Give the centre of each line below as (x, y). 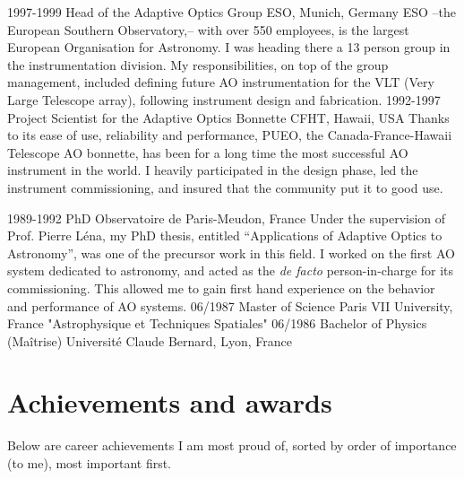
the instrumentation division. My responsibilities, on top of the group (198, 64)
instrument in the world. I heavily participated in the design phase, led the (213, 170)
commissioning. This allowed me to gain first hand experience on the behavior (221, 287)
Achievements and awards (170, 402)
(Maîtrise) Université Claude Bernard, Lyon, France (150, 340)
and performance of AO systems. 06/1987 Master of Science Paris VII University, (230, 305)
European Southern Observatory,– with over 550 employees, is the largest (208, 29)
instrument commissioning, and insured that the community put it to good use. (225, 187)
